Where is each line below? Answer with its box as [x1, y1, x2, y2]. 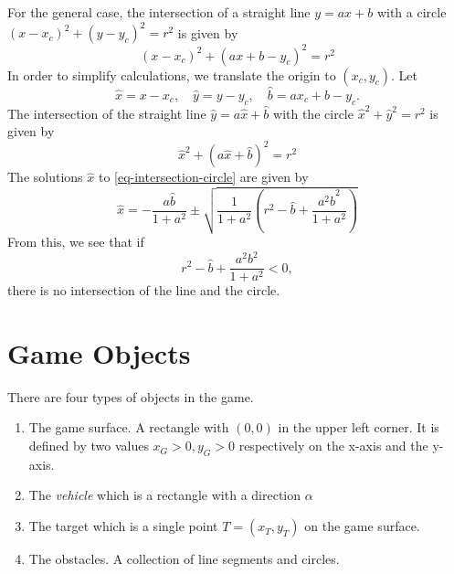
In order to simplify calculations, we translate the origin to [7, 65, 336, 84]
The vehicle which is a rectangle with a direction [28, 485, 301, 505]
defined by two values [28, 436, 149, 455]
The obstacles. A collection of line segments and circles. [28, 549, 340, 569]
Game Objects [7, 334, 191, 371]
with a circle [376, 3, 447, 21]
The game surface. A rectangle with [28, 418, 229, 437]
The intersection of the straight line [7, 103, 206, 122]
